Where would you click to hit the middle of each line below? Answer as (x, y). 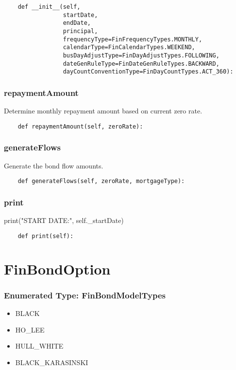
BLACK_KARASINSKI (52, 362)
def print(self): (46, 236)
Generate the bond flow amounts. (54, 165)
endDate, (77, 23)
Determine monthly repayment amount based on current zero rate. (103, 111)
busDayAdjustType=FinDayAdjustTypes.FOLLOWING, (141, 55)
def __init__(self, (49, 7)
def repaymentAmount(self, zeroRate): (80, 126)
